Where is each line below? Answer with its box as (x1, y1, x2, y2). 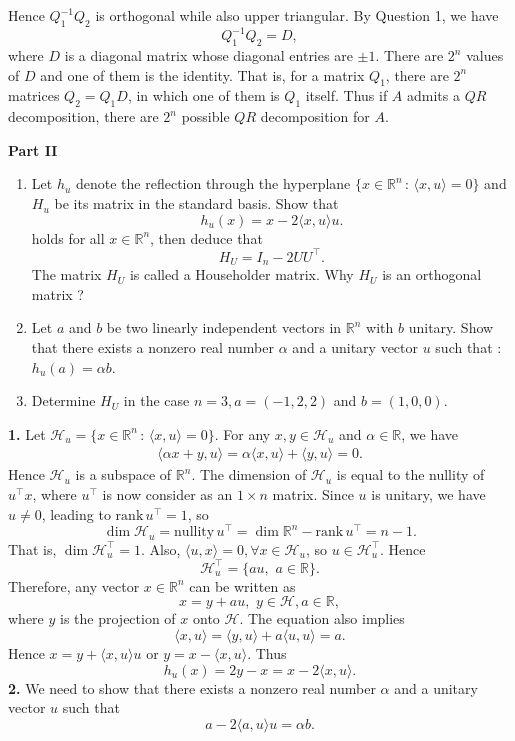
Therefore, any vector (8, 575, 140, 596)
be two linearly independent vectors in (106, 317, 342, 338)
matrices (8, 85, 60, 106)
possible (181, 106, 230, 127)
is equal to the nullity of (336, 464, 485, 485)
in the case (123, 390, 190, 411)
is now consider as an (102, 483, 233, 504)
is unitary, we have (371, 483, 486, 504)
